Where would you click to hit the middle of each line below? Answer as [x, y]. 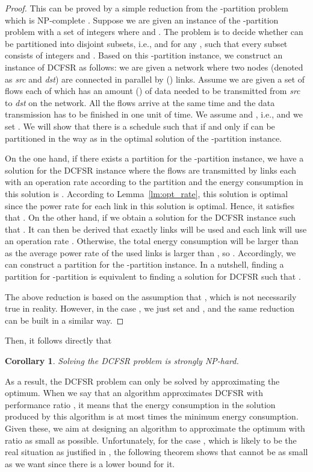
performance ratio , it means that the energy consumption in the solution [140, 404]
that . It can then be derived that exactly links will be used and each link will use [156, 229]
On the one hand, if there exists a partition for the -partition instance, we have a [154, 158]
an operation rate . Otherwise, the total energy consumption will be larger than [152, 241]
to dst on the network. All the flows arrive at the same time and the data [140, 102]
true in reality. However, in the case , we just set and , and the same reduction [150, 308]
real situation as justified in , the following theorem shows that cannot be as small [156, 452]
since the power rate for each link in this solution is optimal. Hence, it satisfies [150, 205]
